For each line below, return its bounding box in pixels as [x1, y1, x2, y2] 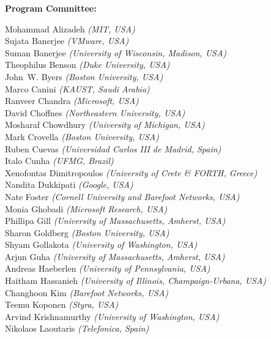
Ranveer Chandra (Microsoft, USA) [5, 94, 139, 107]
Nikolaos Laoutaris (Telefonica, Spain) [5, 322, 149, 335]
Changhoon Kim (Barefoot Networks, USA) [5, 286, 169, 299]
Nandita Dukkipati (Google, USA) [5, 178, 133, 191]
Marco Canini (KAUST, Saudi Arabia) [5, 82, 150, 95]
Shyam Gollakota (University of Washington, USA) [5, 238, 198, 251]
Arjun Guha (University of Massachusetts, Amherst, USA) [5, 250, 225, 263]
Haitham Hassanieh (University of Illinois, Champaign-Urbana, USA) [5, 274, 267, 287]
